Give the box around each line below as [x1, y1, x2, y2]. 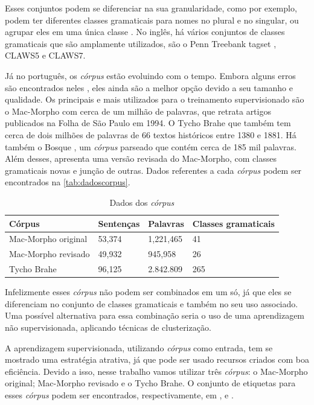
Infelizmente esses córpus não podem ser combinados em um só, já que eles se [5, 285, 292, 298]
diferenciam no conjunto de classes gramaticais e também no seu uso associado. [5, 297, 298, 310]
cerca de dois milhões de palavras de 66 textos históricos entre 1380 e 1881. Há [5, 128, 296, 141]
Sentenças [98, 217, 140, 229]
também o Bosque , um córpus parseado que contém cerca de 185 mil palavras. [5, 140, 296, 153]
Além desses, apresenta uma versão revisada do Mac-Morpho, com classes [5, 152, 277, 165]
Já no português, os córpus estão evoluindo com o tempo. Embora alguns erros [5, 69, 296, 81]
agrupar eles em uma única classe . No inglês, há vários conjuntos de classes [5, 25, 285, 38]
